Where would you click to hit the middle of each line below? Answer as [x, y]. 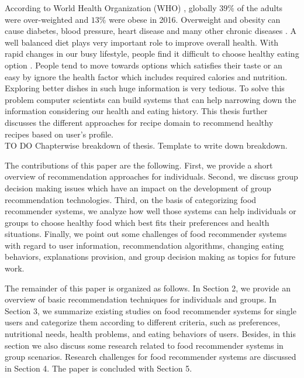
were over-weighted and [47, 19]
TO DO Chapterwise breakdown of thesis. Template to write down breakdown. [146, 145]
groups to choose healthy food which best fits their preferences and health [137, 222]
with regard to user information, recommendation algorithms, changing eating [144, 245]
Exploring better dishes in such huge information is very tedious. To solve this [145, 88]
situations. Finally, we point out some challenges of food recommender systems [146, 234]
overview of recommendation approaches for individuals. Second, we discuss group [151, 176]
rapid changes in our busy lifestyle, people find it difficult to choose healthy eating [152, 54]
